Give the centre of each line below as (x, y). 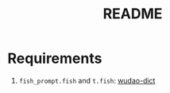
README (133, 14)
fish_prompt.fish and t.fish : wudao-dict (87, 80)
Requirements (55, 58)
